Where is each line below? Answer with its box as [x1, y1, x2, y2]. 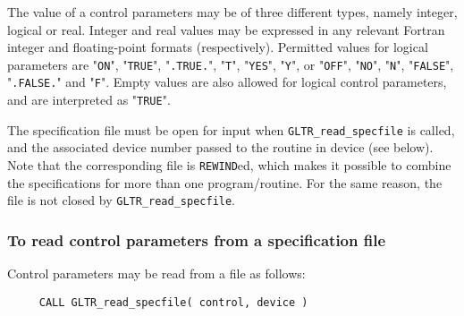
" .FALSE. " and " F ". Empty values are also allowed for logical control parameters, [7, 73, 447, 91]
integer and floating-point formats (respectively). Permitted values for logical [7, 38, 428, 56]
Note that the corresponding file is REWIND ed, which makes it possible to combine [7, 156, 451, 174]
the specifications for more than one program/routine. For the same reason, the [7, 173, 443, 192]
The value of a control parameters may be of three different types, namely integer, [7, 3, 458, 21]
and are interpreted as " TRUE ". [7, 90, 171, 109]
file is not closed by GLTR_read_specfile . [7, 191, 236, 209]
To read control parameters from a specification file [7, 228, 386, 251]
